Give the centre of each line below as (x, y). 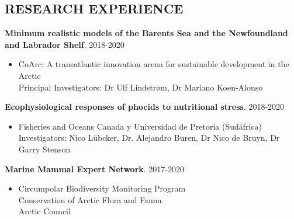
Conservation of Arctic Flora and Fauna (90, 199)
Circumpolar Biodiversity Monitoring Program (102, 188)
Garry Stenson (44, 149)
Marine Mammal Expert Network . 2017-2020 (94, 168)
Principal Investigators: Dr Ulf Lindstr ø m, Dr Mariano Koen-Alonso (141, 87)
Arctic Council (44, 211)
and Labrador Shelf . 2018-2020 (65, 44)
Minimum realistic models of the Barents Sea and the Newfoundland (146, 33)
